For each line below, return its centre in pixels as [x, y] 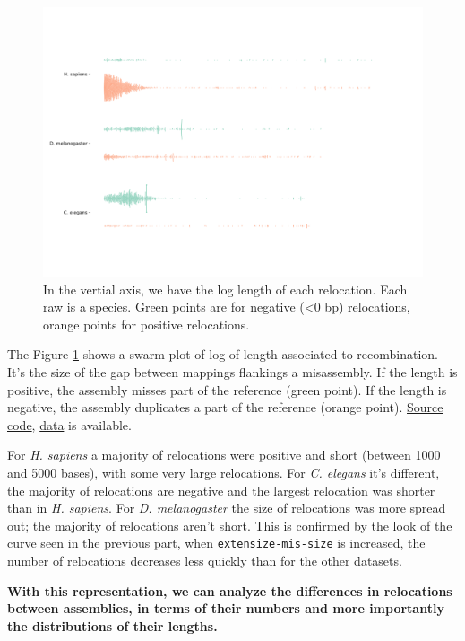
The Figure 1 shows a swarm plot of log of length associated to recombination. [223, 354]
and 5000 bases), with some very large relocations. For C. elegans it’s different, [224, 472]
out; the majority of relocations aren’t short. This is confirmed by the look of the [230, 525]
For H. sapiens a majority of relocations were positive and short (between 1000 [224, 455]
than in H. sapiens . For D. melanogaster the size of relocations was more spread [227, 508]
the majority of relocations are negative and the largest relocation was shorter [221, 490]
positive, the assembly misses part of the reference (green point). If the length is [227, 389]
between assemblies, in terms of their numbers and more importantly [226, 608]
